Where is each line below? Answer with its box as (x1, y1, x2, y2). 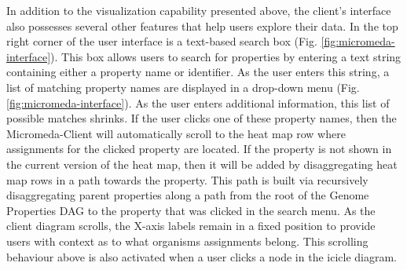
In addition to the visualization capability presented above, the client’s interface (6, 2, 391, 18)
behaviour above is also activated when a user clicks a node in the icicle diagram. (6, 248, 397, 265)
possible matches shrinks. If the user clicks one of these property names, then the (6, 110, 397, 126)
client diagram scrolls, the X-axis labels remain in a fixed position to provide (6, 217, 376, 234)
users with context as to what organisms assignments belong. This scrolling (6, 232, 368, 249)
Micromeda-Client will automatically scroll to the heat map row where (6, 125, 346, 141)
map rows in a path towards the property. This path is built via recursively (6, 171, 368, 188)
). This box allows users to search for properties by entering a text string (50, 48, 401, 64)
